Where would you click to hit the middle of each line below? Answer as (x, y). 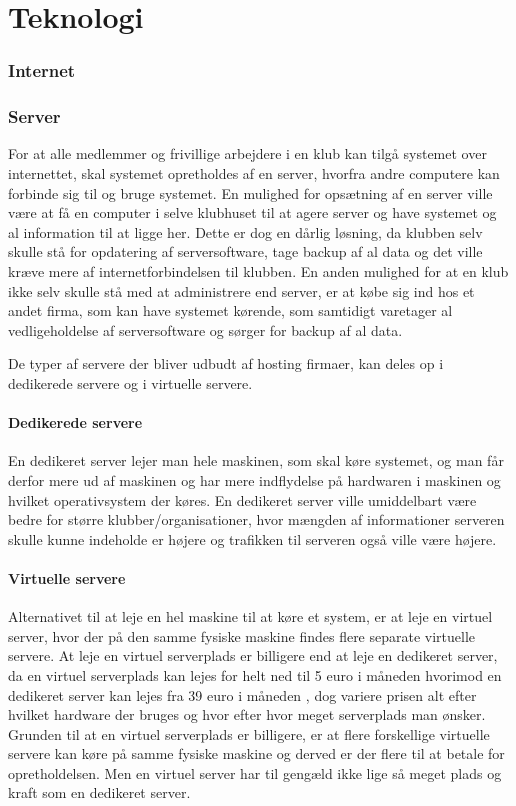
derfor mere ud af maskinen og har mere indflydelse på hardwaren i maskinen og (254, 479)
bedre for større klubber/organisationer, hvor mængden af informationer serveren (256, 519)
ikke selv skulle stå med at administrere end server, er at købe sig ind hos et (241, 290)
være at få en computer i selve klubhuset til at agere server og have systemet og (252, 212)
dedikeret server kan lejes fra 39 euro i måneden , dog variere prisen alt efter (242, 694)
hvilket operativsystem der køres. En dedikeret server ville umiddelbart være (242, 499)
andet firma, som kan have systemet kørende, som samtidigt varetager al (230, 310)
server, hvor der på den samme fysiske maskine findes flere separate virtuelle (242, 635)
